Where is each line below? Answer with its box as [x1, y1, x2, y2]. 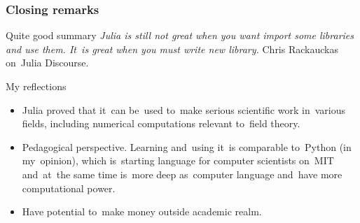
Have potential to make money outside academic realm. [22, 204, 262, 219]
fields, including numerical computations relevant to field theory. [22, 116, 300, 131]
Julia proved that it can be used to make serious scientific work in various [22, 102, 345, 117]
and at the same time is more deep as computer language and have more [22, 166, 342, 181]
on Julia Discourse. [6, 55, 89, 70]
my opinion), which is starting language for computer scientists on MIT [22, 153, 334, 168]
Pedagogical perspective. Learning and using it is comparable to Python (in [22, 139, 352, 154]
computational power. [22, 180, 116, 195]
